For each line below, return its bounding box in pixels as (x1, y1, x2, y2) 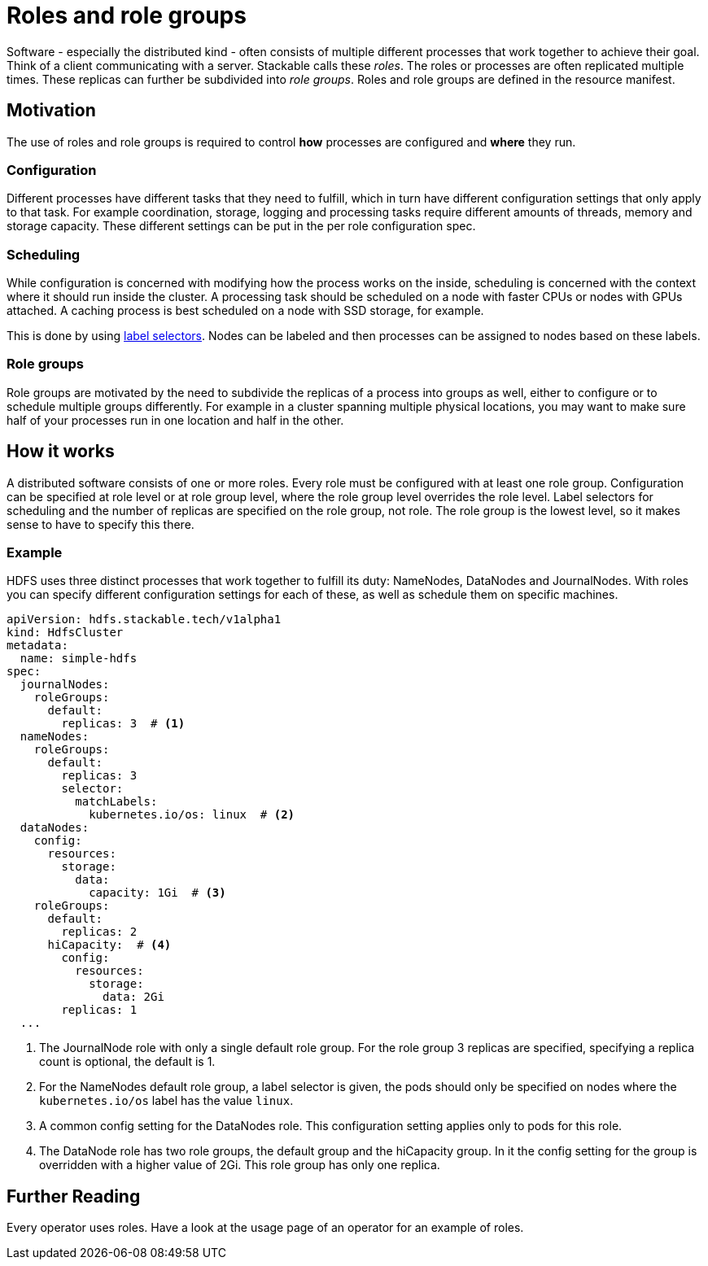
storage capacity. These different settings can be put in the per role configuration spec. (7, 219, 476, 234)
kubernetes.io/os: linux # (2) (89, 808, 295, 822)
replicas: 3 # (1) (61, 717, 186, 731)
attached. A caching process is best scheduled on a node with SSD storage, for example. (7, 303, 484, 318)
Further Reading (7, 1185, 141, 1207)
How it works (7, 441, 115, 462)
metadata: (7, 639, 68, 653)
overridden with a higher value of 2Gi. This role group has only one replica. (39, 1158, 440, 1172)
